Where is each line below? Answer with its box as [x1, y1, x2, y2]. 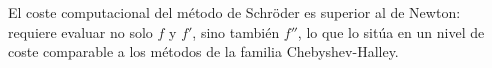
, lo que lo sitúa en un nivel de [297, 21, 485, 42]
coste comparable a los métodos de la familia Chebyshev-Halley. [8, 41, 399, 62]
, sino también [192, 21, 280, 42]
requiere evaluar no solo [8, 21, 153, 42]
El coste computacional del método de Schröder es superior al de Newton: [8, 2, 461, 22]
